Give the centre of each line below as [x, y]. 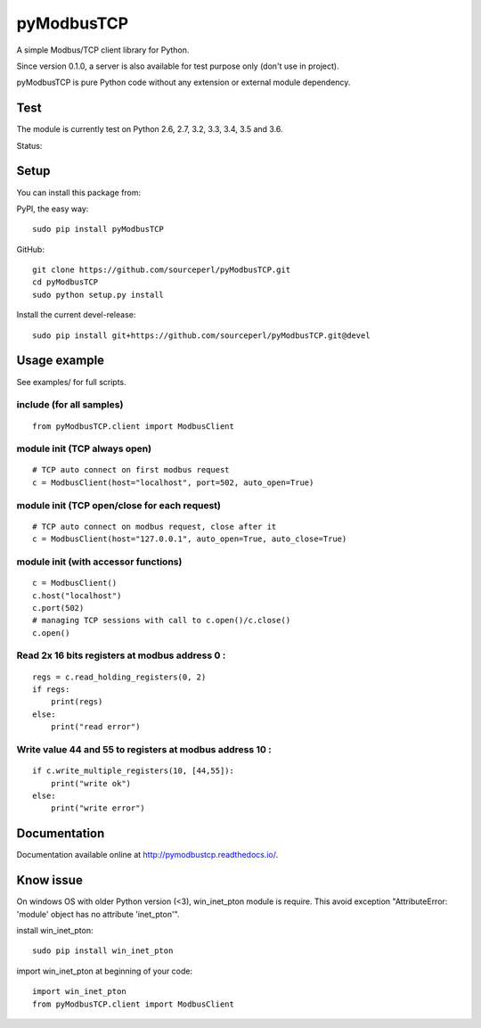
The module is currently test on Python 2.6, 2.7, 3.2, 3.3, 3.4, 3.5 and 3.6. [150, 129]
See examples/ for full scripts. [71, 382]
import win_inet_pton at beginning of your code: [105, 971]
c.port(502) [58, 608]
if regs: [51, 690]
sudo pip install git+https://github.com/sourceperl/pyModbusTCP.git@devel [201, 335]
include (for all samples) [70, 405]
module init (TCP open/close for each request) [119, 506]
